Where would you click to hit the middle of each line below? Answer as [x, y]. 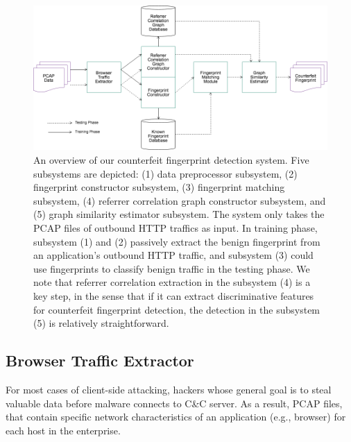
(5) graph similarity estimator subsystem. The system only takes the [179, 214]
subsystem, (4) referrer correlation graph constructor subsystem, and [180, 200]
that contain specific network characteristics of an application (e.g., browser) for [176, 417]
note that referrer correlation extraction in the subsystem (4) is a [172, 282]
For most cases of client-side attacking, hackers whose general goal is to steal [169, 389]
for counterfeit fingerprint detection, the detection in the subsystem [177, 309]
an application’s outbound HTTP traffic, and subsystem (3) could [173, 255]
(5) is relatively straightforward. [101, 323]
